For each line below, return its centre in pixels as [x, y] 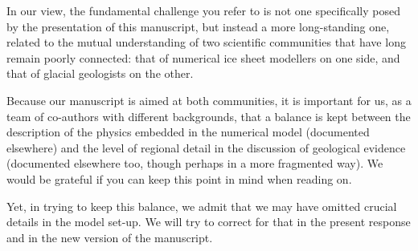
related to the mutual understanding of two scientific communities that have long [206, 42]
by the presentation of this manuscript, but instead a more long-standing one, [198, 26]
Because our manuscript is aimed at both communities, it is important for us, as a [209, 100]
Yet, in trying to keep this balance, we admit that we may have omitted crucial [202, 206]
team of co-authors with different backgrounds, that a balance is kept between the [209, 116]
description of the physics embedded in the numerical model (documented [188, 132]
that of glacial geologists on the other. [100, 73]
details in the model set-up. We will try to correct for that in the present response [209, 222]
